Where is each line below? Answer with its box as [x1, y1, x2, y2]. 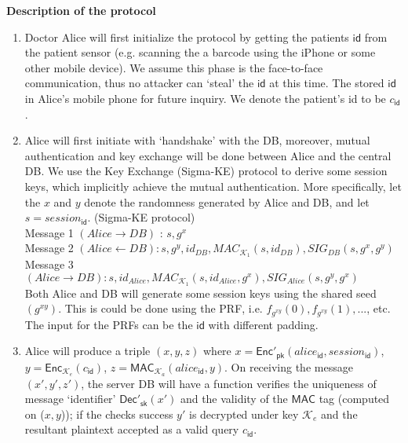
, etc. [366, 300, 391, 317]
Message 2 [24, 240, 74, 256]
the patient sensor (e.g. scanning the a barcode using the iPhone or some [24, 44, 376, 60]
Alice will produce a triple [24, 342, 151, 359]
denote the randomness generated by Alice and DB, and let [84, 193, 370, 210]
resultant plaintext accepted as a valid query [24, 421, 239, 438]
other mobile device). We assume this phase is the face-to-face [24, 59, 323, 75]
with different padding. [208, 316, 319, 332]
